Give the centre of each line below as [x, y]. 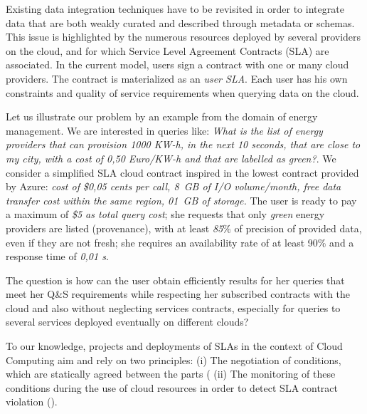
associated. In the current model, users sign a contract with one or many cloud [177, 64]
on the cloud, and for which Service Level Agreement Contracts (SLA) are [167, 50]
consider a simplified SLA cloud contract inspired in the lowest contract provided [182, 172]
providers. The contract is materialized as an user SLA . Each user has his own [177, 78]
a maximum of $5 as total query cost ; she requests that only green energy [165, 214]
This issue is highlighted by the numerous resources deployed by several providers [183, 37]
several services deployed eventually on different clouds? [127, 322]
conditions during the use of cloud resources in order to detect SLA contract [172, 387]
